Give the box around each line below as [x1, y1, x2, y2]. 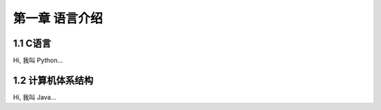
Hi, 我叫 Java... [13, 92, 56, 102]
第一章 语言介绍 [13, 11, 103, 26]
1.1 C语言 [13, 37, 52, 49]
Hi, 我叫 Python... [13, 56, 64, 65]
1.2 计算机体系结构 [13, 74, 94, 86]
